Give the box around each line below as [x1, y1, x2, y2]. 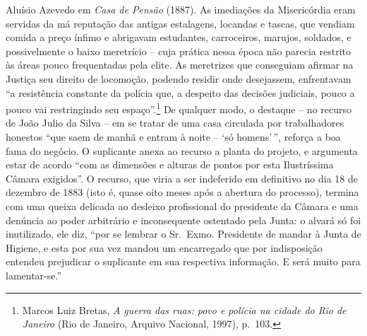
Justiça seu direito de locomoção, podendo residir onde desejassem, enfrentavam [6, 71, 351, 86]
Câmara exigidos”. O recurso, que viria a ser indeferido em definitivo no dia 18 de [6, 170, 359, 185]
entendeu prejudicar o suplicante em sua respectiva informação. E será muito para [6, 254, 361, 269]
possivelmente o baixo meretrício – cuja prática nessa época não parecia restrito [6, 43, 351, 58]
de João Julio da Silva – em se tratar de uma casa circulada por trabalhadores [6, 115, 344, 130]
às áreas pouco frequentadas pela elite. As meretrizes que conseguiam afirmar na [6, 57, 354, 72]
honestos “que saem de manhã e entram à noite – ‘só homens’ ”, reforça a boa [6, 129, 341, 144]
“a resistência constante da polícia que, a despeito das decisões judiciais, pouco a [6, 85, 355, 100]
